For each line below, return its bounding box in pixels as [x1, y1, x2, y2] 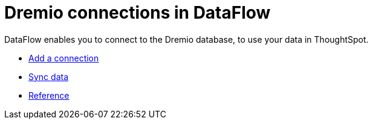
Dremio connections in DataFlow [4, 2, 271, 23]
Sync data [28, 71, 69, 82]
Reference [28, 90, 70, 101]
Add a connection [28, 52, 99, 63]
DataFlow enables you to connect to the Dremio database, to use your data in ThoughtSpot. [4, 34, 369, 45]
